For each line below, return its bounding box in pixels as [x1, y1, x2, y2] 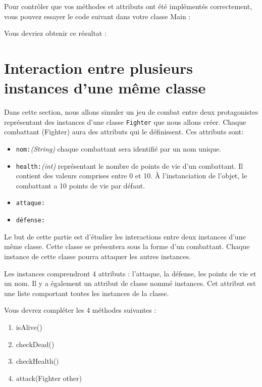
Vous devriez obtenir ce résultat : [4, 28, 107, 38]
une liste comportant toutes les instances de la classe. [4, 287, 169, 298]
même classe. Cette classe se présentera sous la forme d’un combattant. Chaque [4, 241, 250, 252]
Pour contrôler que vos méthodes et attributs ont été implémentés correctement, [4, 1, 252, 11]
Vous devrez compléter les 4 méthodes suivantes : [4, 305, 156, 315]
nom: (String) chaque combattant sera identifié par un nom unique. [16, 143, 222, 154]
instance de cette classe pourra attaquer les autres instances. [4, 251, 191, 261]
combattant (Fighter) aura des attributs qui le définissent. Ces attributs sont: [4, 126, 244, 137]
